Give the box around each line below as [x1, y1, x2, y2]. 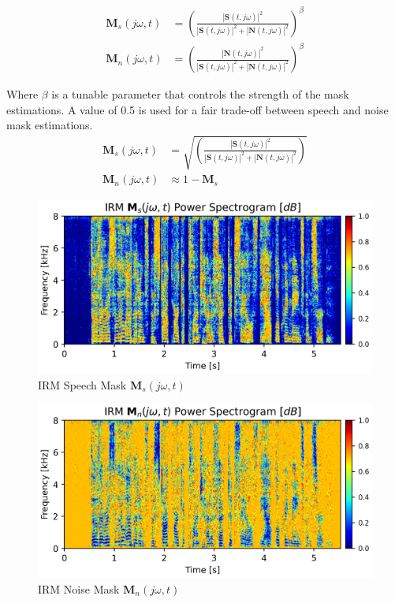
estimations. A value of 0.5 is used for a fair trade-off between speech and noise [6, 101, 389, 117]
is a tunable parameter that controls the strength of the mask [51, 86, 349, 102]
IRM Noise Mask [38, 580, 120, 597]
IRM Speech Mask [38, 376, 127, 393]
